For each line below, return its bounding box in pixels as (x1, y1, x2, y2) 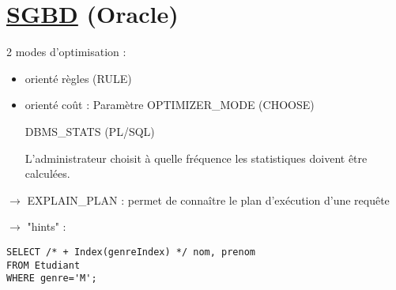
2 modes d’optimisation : (6, 43, 126, 60)
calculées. (25, 165, 70, 182)
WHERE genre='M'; (6, 273, 97, 284)
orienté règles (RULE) (25, 70, 132, 86)
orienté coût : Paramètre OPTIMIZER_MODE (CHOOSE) (25, 96, 315, 113)
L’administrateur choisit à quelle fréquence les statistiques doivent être (25, 149, 368, 166)
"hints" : (27, 218, 66, 235)
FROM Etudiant (6, 259, 81, 271)
